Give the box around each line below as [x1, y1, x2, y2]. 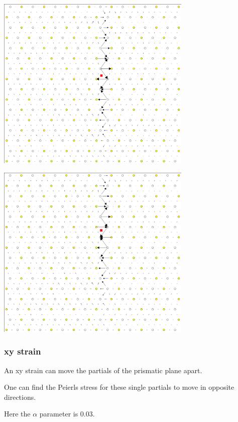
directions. [4, 391, 36, 402]
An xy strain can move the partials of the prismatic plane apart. [4, 365, 202, 375]
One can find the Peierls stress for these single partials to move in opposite [4, 382, 234, 392]
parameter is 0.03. [39, 408, 95, 419]
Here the [4, 408, 31, 419]
